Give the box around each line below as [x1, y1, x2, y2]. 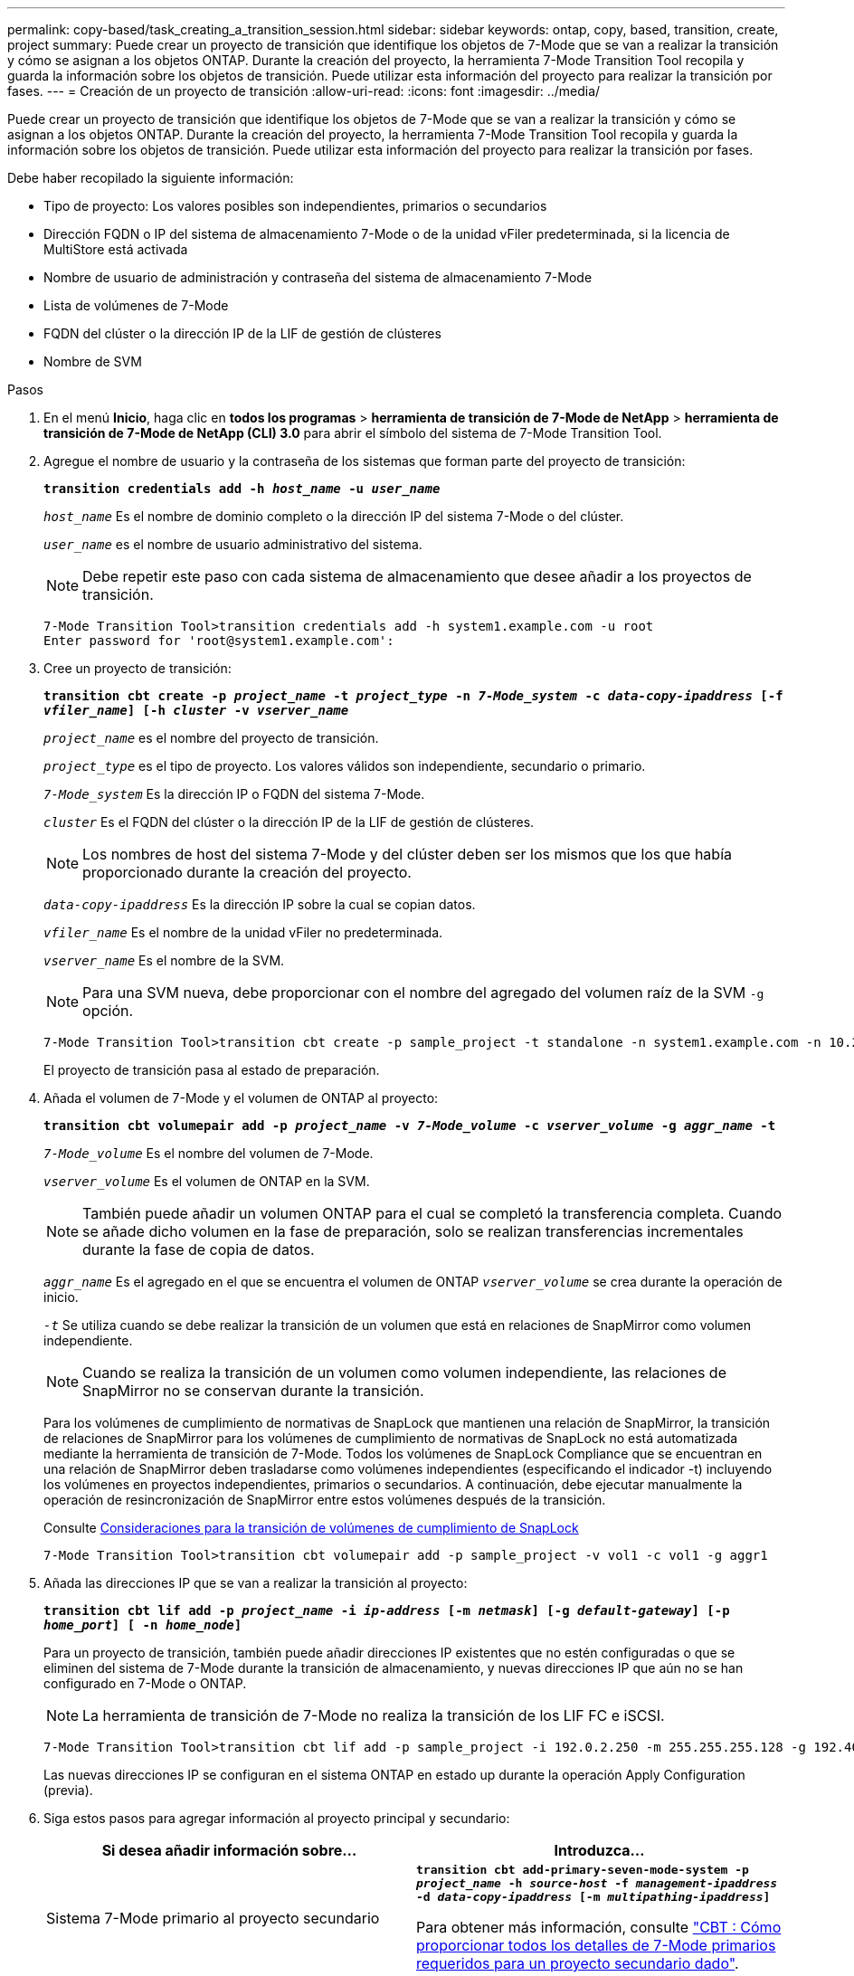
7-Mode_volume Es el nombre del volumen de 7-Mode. [43, 1145, 374, 1161]
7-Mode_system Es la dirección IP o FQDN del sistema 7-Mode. [43, 786, 425, 802]
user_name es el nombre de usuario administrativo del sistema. [43, 537, 422, 552]
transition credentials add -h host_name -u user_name [43, 481, 441, 496]
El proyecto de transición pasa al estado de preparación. [43, 1062, 380, 1078]
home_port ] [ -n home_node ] [43, 1618, 242, 1632]
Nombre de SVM [43, 354, 142, 369]
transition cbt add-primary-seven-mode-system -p [416, 1863, 749, 1876]
